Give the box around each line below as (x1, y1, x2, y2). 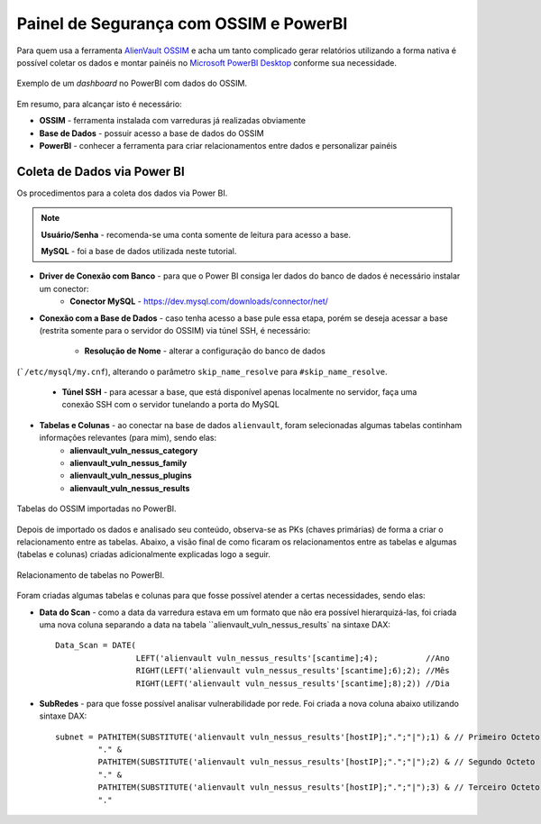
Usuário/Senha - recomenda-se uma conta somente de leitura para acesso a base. (41, 229, 352, 240)
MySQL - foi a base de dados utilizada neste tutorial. (41, 245, 237, 256)
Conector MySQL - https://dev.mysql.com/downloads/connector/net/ (69, 296, 329, 307)
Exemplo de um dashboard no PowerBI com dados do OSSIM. (16, 78, 248, 89)
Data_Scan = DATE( (55, 640, 137, 651)
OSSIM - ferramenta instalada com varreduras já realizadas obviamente (39, 115, 307, 126)
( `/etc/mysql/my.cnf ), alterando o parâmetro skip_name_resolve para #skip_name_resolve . (16, 366, 388, 377)
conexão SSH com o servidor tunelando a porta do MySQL (61, 399, 280, 410)
